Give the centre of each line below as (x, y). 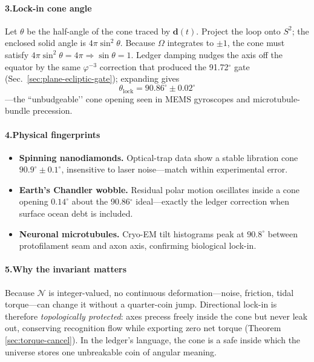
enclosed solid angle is (45, 43)
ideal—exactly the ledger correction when (212, 201)
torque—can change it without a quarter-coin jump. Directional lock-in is (141, 304)
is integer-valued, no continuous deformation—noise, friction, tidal (171, 292)
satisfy (17, 54)
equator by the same (43, 66)
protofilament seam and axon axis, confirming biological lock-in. (138, 245)
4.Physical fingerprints (53, 134)
